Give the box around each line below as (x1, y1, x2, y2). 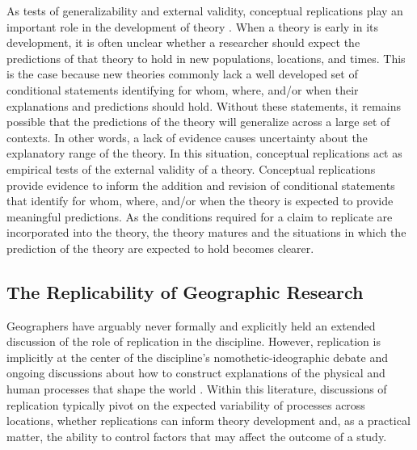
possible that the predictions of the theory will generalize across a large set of (6, 113, 390, 130)
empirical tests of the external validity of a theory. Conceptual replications (6, 160, 376, 177)
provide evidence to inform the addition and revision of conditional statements (6, 176, 395, 193)
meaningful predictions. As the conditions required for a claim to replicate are (6, 208, 393, 225)
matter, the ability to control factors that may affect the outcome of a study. (6, 427, 387, 444)
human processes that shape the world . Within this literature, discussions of (6, 381, 387, 397)
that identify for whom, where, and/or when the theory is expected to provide (6, 192, 394, 209)
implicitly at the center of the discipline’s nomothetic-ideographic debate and (6, 348, 388, 365)
